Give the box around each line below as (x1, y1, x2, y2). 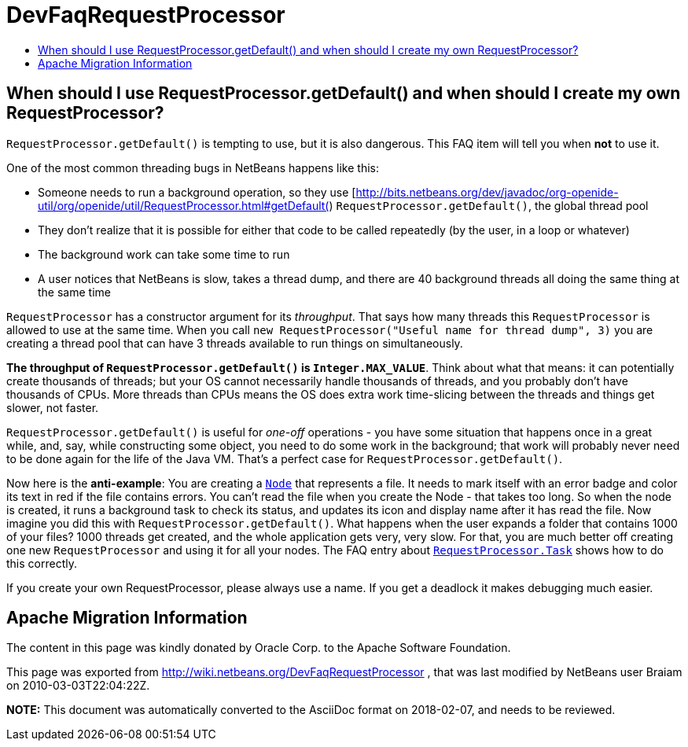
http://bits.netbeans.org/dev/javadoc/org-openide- (355, 185, 619, 199)
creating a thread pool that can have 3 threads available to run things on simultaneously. (6, 336, 463, 350)
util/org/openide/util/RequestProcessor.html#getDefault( (38, 198, 329, 212)
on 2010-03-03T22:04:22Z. (6, 679, 150, 693)
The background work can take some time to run (38, 247, 290, 261)
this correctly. (6, 556, 77, 570)
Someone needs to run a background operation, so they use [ (38, 185, 356, 199)
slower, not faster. (6, 400, 99, 414)
